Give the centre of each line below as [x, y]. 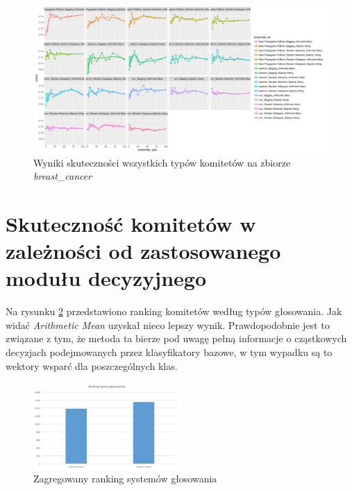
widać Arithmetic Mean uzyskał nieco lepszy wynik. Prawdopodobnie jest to [168, 324]
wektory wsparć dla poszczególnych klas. [92, 365]
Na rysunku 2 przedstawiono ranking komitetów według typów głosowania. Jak [174, 311]
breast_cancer [63, 176]
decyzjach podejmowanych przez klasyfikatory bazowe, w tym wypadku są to [169, 352]
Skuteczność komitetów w [131, 223]
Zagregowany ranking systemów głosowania [125, 479]
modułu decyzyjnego [106, 278]
